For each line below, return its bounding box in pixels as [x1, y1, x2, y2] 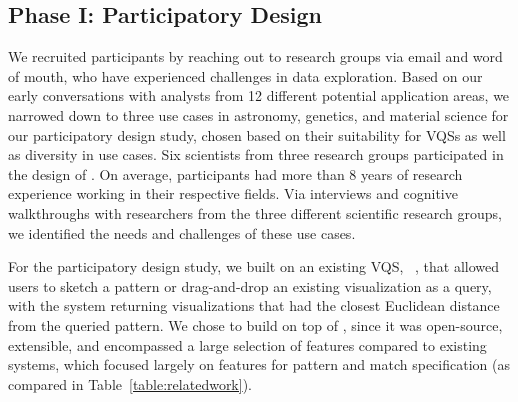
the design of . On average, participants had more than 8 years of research [8, 163, 463, 184]
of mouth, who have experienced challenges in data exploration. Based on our [8, 65, 483, 86]
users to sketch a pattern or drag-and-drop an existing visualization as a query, [8, 275, 492, 296]
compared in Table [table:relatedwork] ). [8, 373, 252, 394]
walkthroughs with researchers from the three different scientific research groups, [8, 202, 502, 223]
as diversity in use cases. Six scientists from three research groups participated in [8, 144, 504, 165]
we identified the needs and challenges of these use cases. [8, 222, 356, 243]
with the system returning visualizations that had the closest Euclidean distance [8, 295, 500, 316]
